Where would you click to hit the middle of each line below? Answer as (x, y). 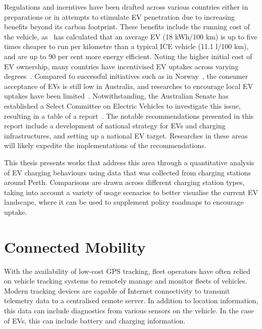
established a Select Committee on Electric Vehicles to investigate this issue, (122, 105)
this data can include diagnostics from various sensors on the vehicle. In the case (129, 310)
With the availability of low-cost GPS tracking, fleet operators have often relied (127, 271)
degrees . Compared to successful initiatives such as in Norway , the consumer (126, 76)
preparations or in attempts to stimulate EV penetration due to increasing (120, 16)
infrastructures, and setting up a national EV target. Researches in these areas (126, 135)
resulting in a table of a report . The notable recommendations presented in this (129, 115)
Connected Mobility (75, 246)
